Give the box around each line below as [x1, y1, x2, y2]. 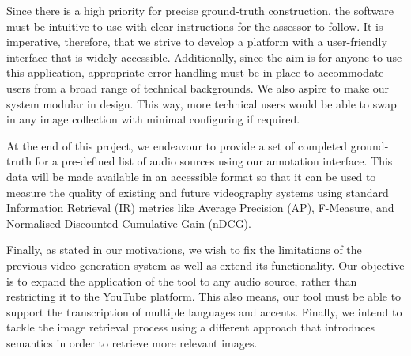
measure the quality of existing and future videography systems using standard [6, 184, 389, 200]
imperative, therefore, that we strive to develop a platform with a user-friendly [6, 33, 387, 50]
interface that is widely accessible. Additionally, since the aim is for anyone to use [6, 48, 402, 65]
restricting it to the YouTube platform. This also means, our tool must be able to [6, 288, 402, 305]
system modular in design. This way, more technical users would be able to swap [6, 95, 397, 112]
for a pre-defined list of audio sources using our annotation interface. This [35, 153, 393, 169]
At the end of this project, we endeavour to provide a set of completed [6, 137, 348, 153]
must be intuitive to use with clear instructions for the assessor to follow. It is [6, 17, 383, 34]
